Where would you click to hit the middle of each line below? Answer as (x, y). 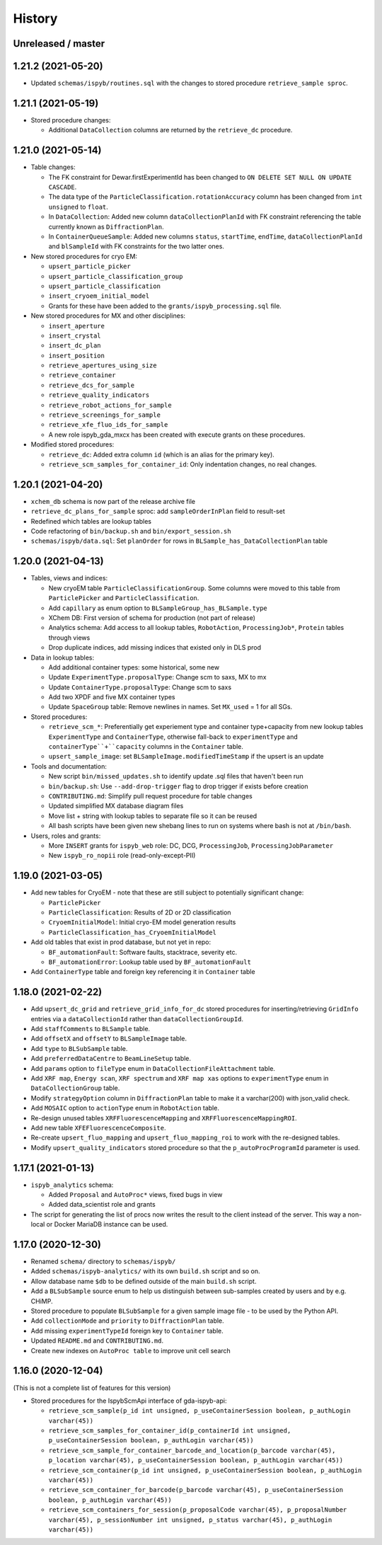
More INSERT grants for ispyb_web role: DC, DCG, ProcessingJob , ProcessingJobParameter (191, 845)
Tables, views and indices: (69, 578)
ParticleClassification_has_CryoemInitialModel (133, 932)
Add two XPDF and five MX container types (112, 697)
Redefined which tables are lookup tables (91, 521)
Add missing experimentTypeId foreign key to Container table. (127, 1331)
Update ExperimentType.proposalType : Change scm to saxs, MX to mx (157, 677)
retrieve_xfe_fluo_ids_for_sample (108, 425)
